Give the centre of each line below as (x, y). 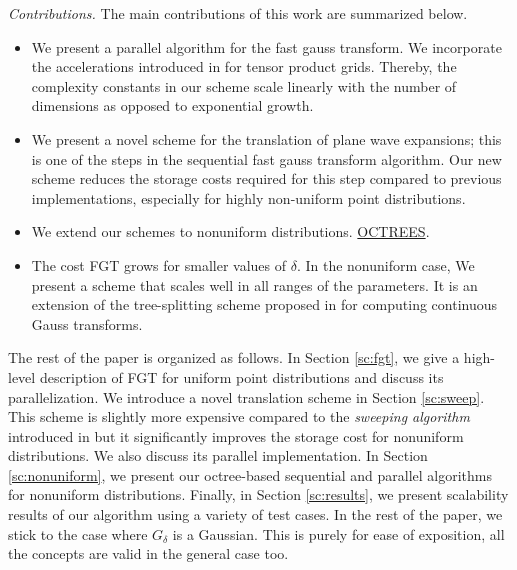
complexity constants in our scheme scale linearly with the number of (244, 85)
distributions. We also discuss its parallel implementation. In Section (218, 455)
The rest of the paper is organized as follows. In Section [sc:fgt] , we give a (234, 357)
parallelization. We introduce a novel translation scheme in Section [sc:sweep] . (246, 396)
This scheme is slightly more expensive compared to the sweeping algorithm (239, 416)
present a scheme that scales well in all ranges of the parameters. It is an (254, 284)
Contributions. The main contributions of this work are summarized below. (238, 13)
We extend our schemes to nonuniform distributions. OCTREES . (230, 231)
